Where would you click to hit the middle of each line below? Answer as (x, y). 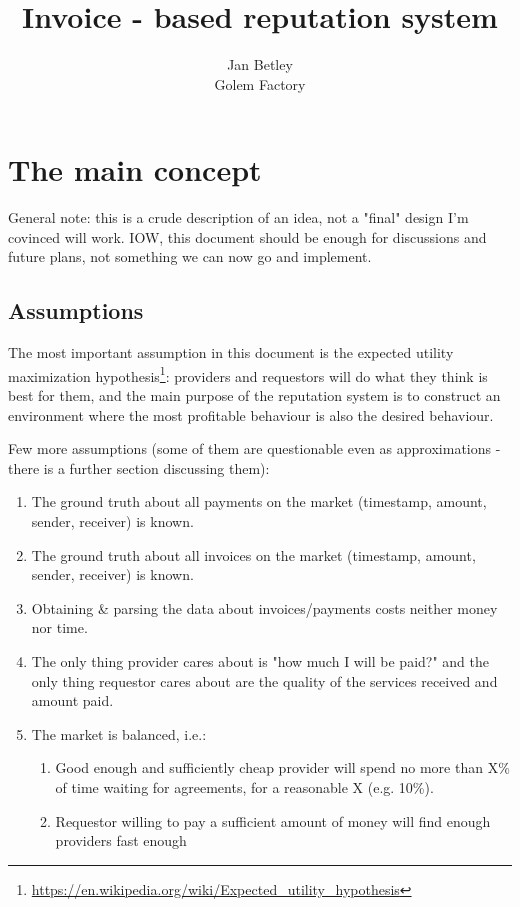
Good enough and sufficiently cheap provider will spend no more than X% (282, 767)
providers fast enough (121, 840)
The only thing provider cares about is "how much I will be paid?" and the (260, 661)
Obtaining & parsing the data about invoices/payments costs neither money (264, 607)
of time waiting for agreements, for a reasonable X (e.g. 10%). (244, 786)
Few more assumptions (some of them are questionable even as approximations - (254, 448)
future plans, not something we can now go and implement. (190, 256)
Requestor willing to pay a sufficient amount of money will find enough (273, 820)
